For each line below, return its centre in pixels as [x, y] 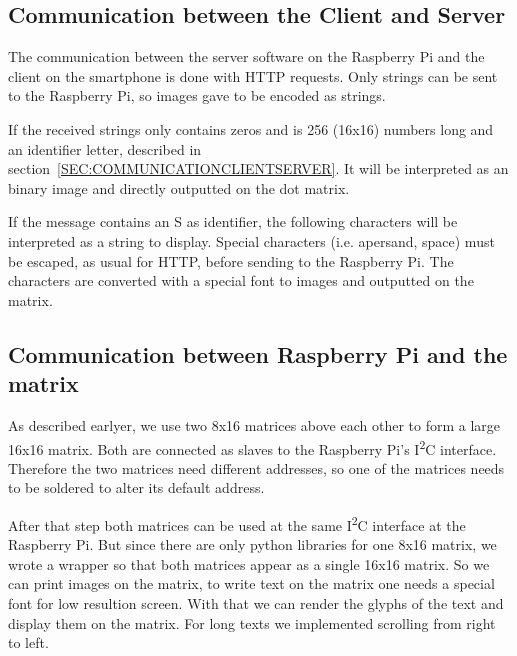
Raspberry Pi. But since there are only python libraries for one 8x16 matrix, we [252, 544]
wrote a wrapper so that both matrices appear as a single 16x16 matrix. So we [249, 563]
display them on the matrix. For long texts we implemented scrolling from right [252, 622]
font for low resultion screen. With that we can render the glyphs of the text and [256, 602]
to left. [28, 642]
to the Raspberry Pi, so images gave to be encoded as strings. [197, 95]
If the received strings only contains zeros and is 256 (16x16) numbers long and [251, 128]
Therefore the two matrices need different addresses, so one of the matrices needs [256, 467]
